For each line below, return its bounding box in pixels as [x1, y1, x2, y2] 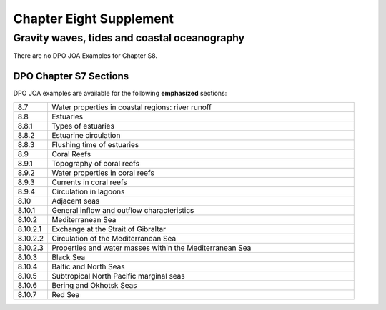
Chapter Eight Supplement [13, 11, 174, 26]
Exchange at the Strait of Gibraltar [51, 224, 166, 234]
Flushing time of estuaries [51, 139, 139, 149]
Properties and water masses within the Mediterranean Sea [51, 243, 252, 253]
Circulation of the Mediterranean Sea [51, 233, 177, 243]
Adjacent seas [51, 196, 100, 206]
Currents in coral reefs [51, 177, 128, 187]
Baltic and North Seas [51, 261, 125, 271]
